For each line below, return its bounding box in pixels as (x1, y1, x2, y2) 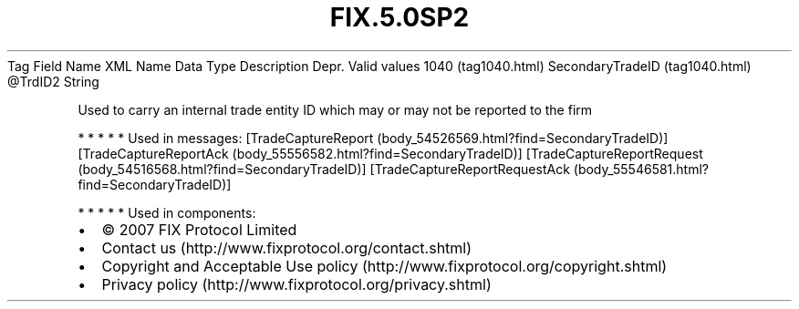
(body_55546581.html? (573, 160, 710, 177)
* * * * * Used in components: (78, 204, 256, 221)
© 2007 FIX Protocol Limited (101, 220, 297, 239)
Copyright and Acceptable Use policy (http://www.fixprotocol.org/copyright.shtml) (101, 256, 668, 275)
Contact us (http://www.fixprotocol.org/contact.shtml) (101, 238, 472, 257)
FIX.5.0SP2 (329, 2, 470, 33)
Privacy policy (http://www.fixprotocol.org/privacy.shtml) (101, 274, 492, 294)
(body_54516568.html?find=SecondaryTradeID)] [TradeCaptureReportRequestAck (78, 160, 570, 177)
